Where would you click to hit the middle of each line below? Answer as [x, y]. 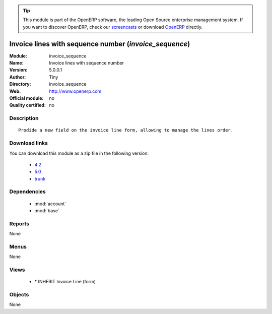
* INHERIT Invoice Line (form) [65, 282]
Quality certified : [28, 105]
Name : [16, 63]
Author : [18, 77]
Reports [19, 223]
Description [24, 118]
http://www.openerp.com [75, 91]
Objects [19, 295]
